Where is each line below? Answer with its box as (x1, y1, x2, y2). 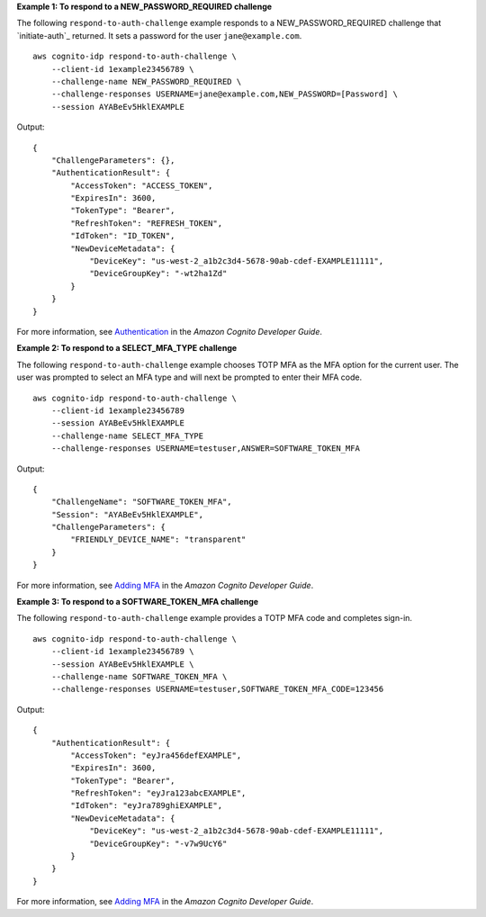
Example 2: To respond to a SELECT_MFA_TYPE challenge (16, 343, 238, 354)
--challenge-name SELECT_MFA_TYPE (50, 430, 204, 441)
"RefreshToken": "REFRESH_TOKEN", (70, 218, 223, 229)
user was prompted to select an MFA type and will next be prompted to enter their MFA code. (16, 372, 363, 382)
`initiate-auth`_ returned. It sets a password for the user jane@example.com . (16, 30, 302, 40)
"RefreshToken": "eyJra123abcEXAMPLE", (70, 788, 247, 798)
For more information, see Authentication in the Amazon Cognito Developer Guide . (16, 326, 323, 337)
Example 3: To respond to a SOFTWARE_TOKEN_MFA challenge (16, 597, 259, 607)
